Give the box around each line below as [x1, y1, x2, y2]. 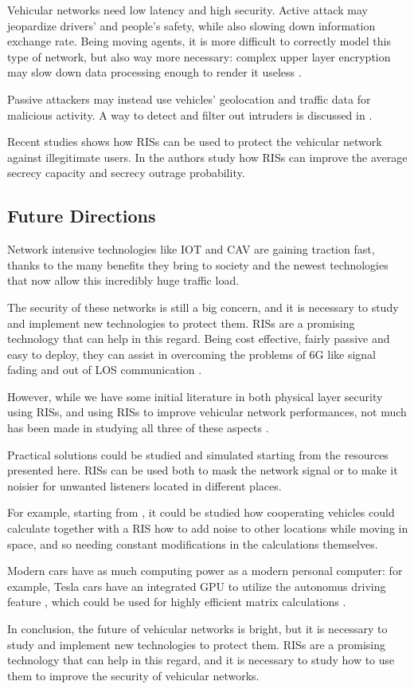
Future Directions [7, 203, 156, 228]
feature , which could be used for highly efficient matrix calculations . [7, 593, 346, 610]
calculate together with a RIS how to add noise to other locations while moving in [7, 520, 408, 537]
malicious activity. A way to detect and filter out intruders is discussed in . [7, 106, 373, 123]
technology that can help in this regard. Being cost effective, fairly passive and [7, 330, 390, 347]
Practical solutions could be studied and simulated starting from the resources [7, 446, 389, 463]
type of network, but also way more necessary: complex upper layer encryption [7, 48, 391, 65]
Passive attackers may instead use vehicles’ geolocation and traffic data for [7, 90, 371, 107]
